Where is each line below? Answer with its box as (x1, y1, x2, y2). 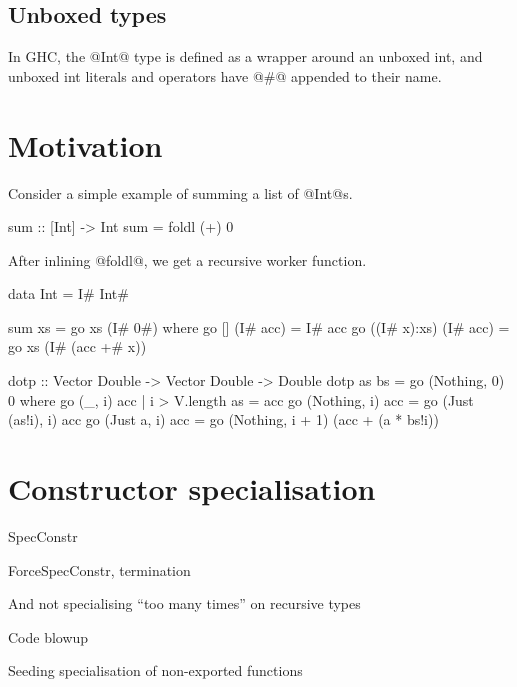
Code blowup (8, 626, 89, 647)
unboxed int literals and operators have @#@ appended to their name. (8, 65, 442, 86)
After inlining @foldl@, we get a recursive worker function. (8, 249, 367, 270)
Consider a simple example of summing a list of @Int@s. (8, 182, 353, 203)
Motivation (8, 124, 163, 165)
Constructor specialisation (8, 468, 376, 509)
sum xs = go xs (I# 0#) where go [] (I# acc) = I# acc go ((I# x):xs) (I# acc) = (8, 316, 510, 337)
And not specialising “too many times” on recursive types (8, 593, 361, 614)
